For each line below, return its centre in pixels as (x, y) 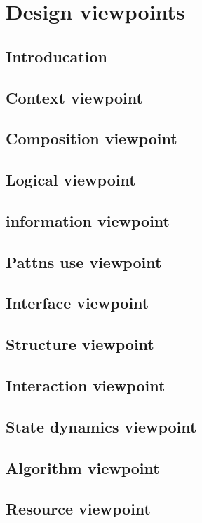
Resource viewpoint (78, 509)
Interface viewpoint (78, 303)
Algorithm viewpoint (83, 467)
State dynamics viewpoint (101, 426)
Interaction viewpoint (86, 385)
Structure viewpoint (80, 344)
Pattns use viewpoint (84, 261)
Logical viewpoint (71, 180)
